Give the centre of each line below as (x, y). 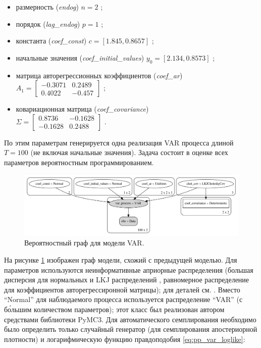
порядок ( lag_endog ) (48, 23)
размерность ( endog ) (47, 7)
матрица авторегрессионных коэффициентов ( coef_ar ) (99, 75)
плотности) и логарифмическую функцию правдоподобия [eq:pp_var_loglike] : (125, 339)
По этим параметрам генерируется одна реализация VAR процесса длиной (119, 142)
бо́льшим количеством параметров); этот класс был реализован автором (114, 309)
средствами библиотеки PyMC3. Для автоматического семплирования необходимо (130, 319)
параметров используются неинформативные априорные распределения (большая (129, 269)
